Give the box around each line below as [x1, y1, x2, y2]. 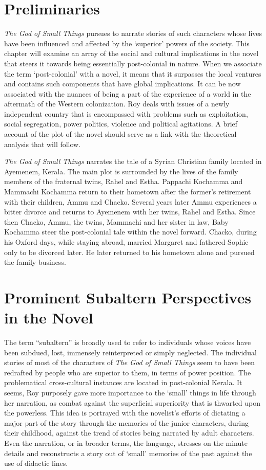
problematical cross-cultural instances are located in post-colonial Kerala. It [4, 377, 242, 388]
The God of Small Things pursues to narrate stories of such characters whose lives [4, 28, 262, 39]
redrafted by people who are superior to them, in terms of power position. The [4, 367, 251, 377]
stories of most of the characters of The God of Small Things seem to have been [4, 357, 255, 368]
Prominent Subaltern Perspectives [4, 286, 252, 308]
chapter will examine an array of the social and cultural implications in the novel [4, 48, 259, 59]
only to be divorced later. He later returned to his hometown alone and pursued [4, 246, 255, 257]
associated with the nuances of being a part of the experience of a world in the [4, 88, 251, 99]
